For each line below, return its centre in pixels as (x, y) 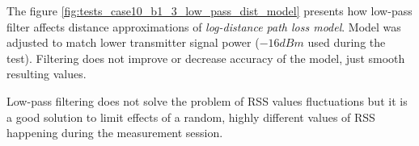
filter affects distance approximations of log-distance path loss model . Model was (204, 26)
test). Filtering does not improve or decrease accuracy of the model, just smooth (206, 58)
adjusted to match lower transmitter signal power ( (133, 42)
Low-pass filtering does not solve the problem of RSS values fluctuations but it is (207, 100)
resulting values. (47, 74)
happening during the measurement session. (115, 133)
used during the (347, 42)
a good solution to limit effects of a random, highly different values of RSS (191, 117)
